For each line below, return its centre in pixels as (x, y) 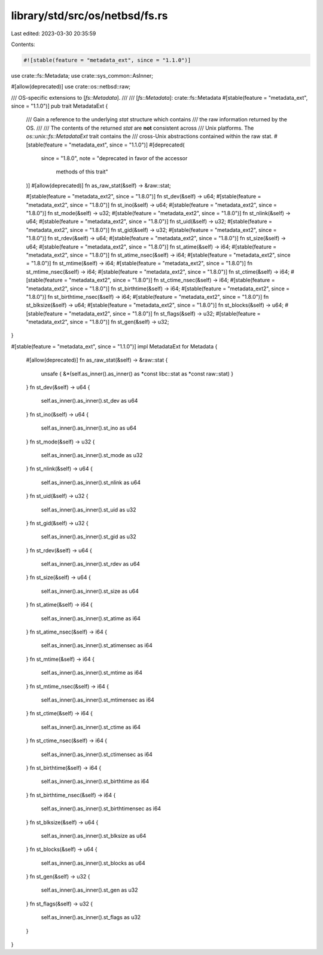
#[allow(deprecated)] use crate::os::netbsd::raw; (71, 87)
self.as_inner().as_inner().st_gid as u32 (89, 537)
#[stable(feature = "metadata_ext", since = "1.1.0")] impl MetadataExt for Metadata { (114, 346)
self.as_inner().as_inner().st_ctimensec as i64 (97, 754)
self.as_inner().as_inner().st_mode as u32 (92, 455)
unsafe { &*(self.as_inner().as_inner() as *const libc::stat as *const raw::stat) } (137, 374)
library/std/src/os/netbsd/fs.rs (89, 16)
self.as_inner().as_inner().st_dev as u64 (89, 401)
